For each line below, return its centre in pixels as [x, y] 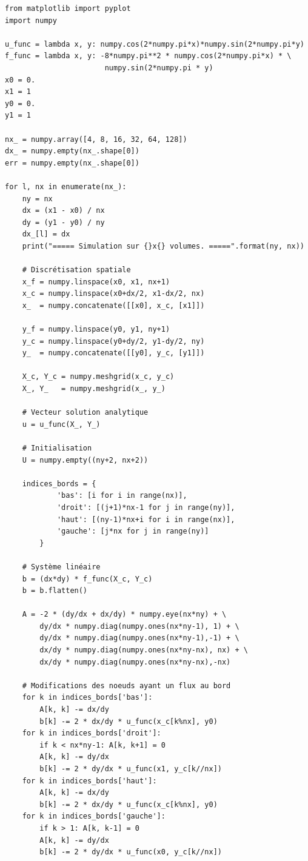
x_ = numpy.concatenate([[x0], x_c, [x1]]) [113, 305]
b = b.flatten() [55, 591]
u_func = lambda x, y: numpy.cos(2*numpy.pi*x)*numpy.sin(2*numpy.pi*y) [155, 44]
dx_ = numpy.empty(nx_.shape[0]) [72, 151]
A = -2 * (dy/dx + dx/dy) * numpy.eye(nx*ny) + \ [124, 615]
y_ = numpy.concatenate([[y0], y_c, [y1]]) [113, 353]
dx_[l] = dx [46, 234]
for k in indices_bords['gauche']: [94, 816]
